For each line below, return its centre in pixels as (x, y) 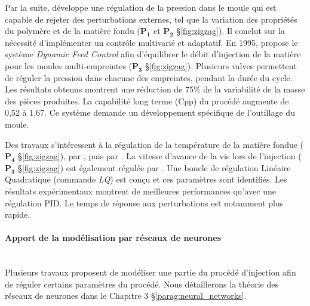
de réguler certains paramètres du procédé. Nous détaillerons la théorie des (142, 284)
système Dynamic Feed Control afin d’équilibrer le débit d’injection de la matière (153, 54)
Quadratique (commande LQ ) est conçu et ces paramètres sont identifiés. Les (146, 179)
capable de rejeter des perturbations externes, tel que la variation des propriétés (151, 19)
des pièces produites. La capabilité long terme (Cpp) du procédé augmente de (147, 101)
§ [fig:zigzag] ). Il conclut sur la (231, 31)
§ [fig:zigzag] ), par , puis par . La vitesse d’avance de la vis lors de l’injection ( (160, 156)
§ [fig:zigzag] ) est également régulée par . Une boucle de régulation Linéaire (154, 167)
